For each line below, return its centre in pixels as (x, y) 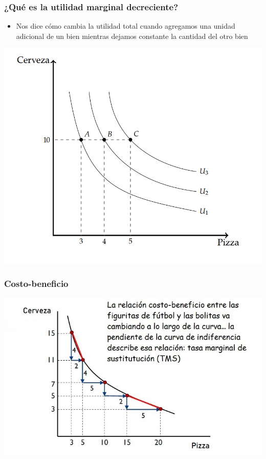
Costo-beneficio (36, 283)
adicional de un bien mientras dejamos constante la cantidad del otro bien (132, 36)
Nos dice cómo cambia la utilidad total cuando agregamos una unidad (126, 26)
